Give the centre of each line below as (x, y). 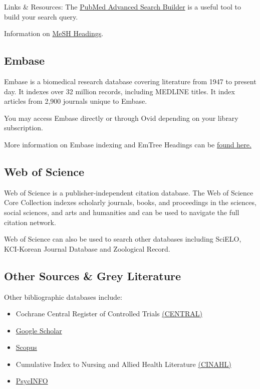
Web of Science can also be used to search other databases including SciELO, (123, 239)
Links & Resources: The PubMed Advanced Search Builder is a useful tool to (123, 7)
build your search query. (41, 16)
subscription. (24, 128)
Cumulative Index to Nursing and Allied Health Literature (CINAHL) (123, 364)
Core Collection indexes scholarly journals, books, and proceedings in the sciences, (130, 202)
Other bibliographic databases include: (63, 297)
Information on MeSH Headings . (54, 33)
